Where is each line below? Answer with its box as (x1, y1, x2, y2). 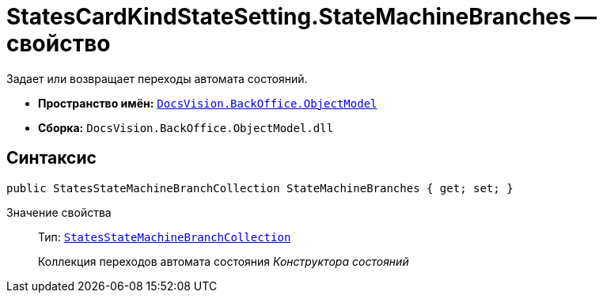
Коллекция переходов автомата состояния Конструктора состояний (38, 254, 409, 268)
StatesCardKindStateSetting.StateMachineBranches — (6, 3, 597, 30)
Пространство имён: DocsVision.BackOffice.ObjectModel (38, 96, 377, 110)
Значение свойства (6, 205, 112, 219)
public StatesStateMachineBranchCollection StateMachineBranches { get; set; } (6, 181, 514, 195)
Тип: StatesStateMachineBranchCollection (38, 229, 291, 244)
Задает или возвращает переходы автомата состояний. (6, 71, 308, 85)
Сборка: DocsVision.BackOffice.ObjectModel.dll (38, 120, 334, 134)
